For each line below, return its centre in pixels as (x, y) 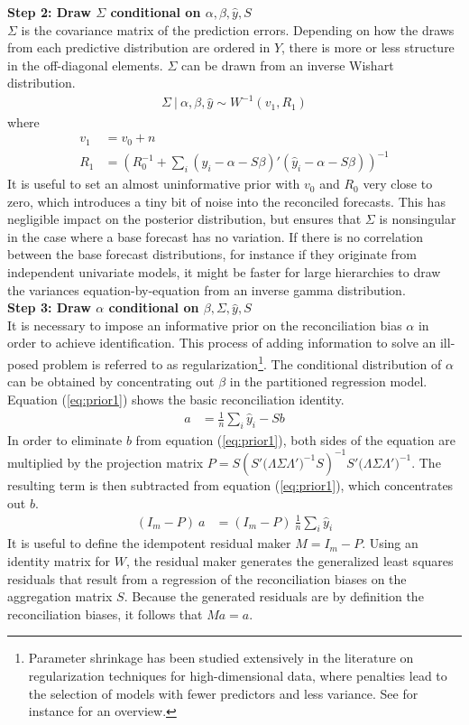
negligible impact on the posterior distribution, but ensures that (184, 219)
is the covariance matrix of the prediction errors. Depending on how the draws (238, 29)
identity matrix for (59, 561)
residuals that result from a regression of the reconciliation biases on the (207, 578)
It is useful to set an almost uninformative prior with (154, 184)
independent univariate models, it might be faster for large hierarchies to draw (224, 272)
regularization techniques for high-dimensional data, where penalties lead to (238, 676)
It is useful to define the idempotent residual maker (149, 543)
